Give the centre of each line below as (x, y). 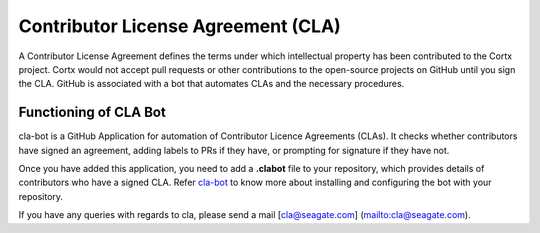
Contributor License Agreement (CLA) (180, 26)
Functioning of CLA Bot (92, 112)
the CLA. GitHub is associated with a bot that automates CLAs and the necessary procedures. (211, 84)
